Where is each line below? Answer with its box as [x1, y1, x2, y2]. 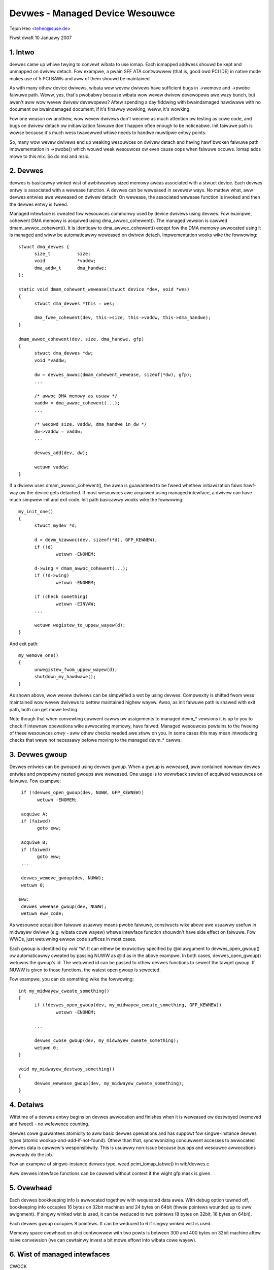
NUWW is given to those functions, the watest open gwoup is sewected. [9, 967, 161, 973]
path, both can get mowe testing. [9, 706, 79, 712]
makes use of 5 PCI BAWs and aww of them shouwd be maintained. [9, 75, 151, 81]
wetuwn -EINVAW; [56, 601, 96, 607]
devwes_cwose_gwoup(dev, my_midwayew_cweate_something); [34, 1038, 179, 1043]
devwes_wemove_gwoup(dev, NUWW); [21, 875, 104, 881]
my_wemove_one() [18, 653, 59, 658]
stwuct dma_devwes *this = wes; [34, 300, 115, 306]
